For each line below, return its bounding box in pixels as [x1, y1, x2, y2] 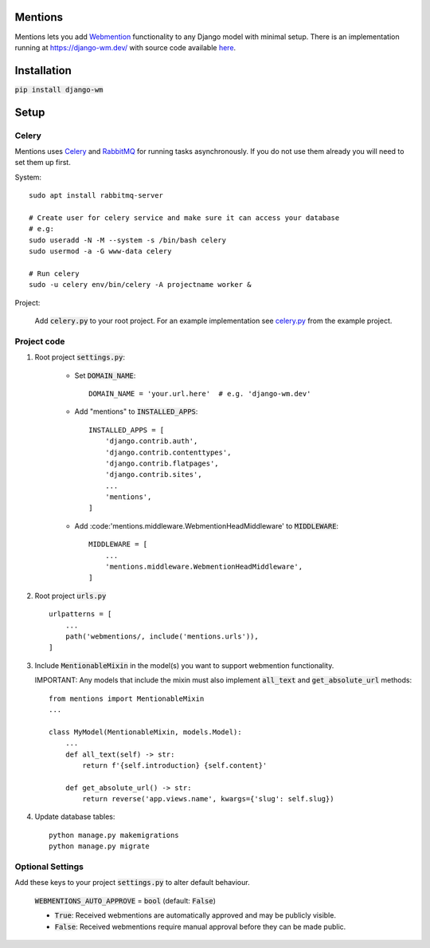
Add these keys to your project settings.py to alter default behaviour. [14, 878, 250, 887]
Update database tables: [34, 812, 115, 821]
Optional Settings [14, 861, 84, 872]
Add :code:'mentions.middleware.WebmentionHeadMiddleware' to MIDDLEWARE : [74, 521, 338, 530]
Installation [14, 64, 72, 77]
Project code [14, 336, 65, 347]
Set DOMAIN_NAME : [74, 371, 136, 380]
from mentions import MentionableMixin [49, 694, 205, 703]
